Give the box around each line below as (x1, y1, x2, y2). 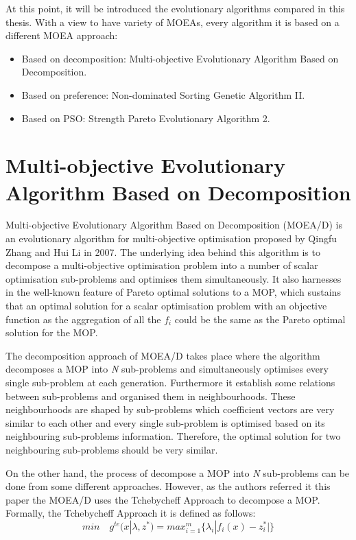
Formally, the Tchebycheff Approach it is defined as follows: (5, 506, 256, 520)
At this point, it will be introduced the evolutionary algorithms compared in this (5, 1, 345, 15)
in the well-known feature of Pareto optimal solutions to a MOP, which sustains (5, 285, 341, 299)
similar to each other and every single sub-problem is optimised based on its (5, 415, 325, 430)
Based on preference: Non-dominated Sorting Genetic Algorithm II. (21, 87, 305, 102)
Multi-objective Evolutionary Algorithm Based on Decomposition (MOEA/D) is (5, 218, 342, 232)
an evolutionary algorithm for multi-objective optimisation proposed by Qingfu (5, 231, 337, 246)
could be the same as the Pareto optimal (174, 312, 346, 326)
